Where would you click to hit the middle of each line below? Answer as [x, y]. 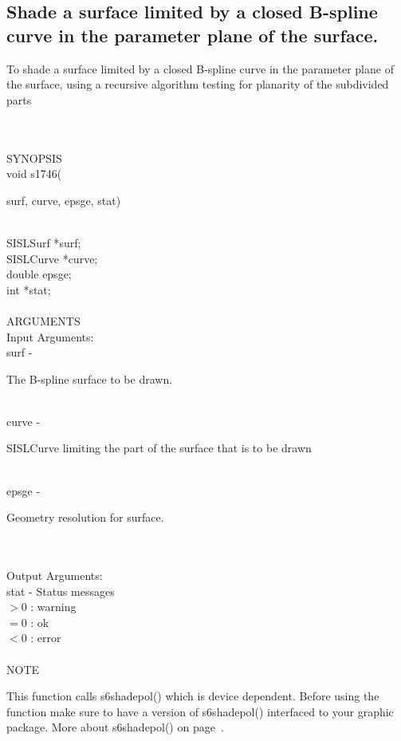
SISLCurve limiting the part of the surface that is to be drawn [159, 448]
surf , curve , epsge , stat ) [64, 200]
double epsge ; [39, 274]
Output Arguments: [55, 575]
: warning [53, 607]
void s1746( [34, 173]
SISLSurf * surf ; [44, 242]
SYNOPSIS [34, 158]
